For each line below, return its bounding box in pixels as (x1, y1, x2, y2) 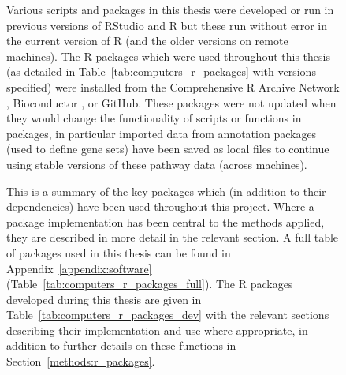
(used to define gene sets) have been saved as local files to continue (6, 141, 329, 157)
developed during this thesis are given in (6, 291, 202, 307)
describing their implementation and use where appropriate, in (6, 321, 308, 338)
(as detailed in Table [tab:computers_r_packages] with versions (6, 63, 316, 80)
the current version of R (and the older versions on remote (6, 32, 288, 49)
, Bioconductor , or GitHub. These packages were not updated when (6, 94, 337, 111)
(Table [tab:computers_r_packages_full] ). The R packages (6, 276, 293, 292)
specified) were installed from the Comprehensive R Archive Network (6, 78, 340, 95)
